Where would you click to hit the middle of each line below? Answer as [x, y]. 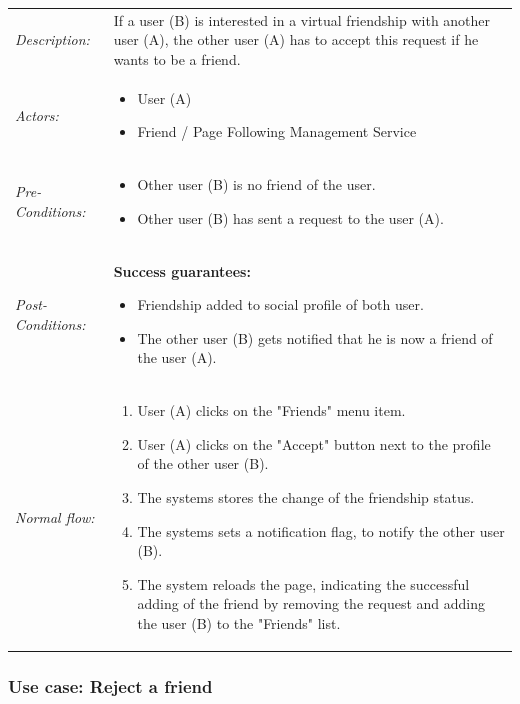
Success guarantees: [182, 270]
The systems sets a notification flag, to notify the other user [321, 530]
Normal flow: [55, 516]
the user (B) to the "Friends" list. [239, 623]
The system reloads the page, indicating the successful [303, 583]
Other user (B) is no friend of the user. [256, 184]
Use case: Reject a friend [110, 686]
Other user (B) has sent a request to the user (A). [290, 217]
